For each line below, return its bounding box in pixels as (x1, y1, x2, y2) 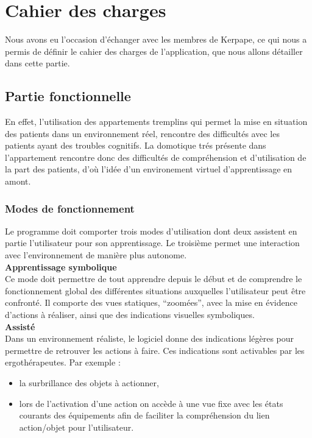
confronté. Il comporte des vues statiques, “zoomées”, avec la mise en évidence (5, 296, 297, 309)
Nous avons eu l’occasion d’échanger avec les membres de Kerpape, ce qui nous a (5, 33, 307, 46)
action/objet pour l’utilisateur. (19, 420, 134, 433)
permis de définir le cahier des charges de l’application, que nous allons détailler (5, 44, 303, 57)
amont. (5, 175, 31, 188)
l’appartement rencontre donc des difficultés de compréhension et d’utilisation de (5, 150, 307, 163)
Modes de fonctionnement (5, 200, 135, 216)
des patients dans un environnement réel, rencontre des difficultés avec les (5, 127, 280, 140)
